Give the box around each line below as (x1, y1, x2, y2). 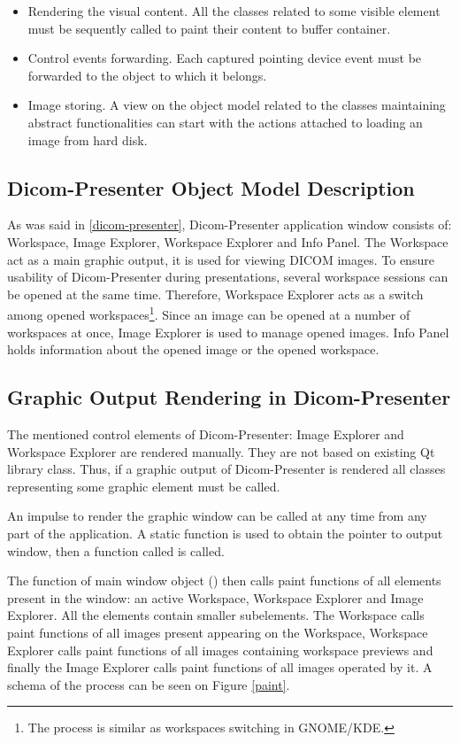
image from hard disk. (27, 130, 148, 149)
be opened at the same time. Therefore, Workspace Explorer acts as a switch (7, 284, 424, 303)
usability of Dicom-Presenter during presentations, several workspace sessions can (7, 267, 448, 286)
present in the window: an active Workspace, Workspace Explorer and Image (7, 588, 424, 607)
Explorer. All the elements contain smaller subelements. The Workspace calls (7, 606, 425, 624)
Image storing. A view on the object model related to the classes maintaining (27, 96, 446, 114)
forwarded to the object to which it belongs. (27, 66, 267, 84)
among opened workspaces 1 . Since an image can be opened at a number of (7, 303, 410, 323)
